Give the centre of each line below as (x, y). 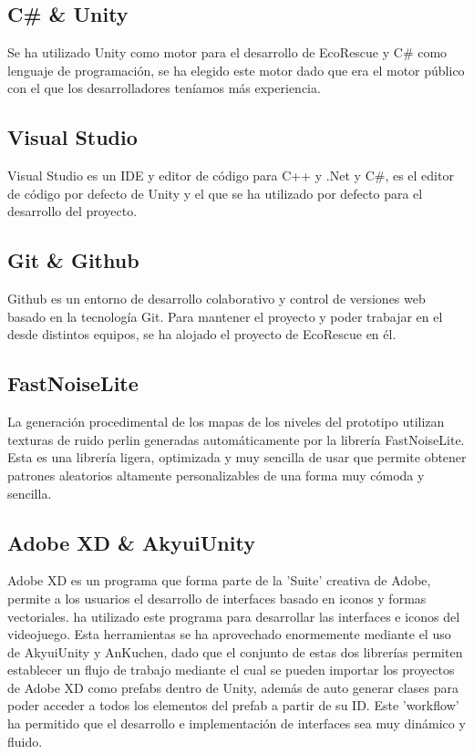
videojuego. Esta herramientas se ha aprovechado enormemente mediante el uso (229, 634)
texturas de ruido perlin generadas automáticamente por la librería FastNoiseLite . (236, 439)
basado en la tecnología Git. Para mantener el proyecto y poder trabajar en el (225, 316)
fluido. (25, 741)
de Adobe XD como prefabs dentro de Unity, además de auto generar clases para (233, 687)
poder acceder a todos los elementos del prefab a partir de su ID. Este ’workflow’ (233, 705)
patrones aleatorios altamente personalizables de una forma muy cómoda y (216, 475)
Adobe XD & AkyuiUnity (131, 542)
